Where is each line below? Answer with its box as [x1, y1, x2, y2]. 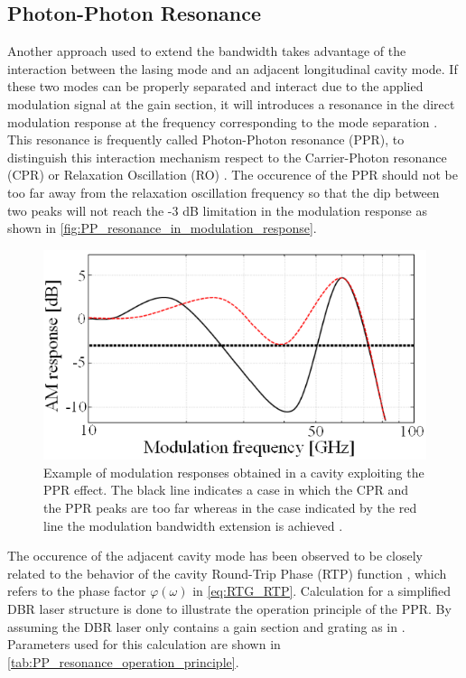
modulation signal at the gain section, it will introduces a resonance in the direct [7, 94, 455, 113]
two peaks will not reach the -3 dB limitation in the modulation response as [7, 200, 427, 219]
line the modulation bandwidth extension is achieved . [43, 515, 343, 534]
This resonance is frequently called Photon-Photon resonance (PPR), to [7, 130, 405, 149]
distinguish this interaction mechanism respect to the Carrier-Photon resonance [7, 147, 447, 166]
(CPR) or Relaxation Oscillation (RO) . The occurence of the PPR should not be [7, 165, 458, 184]
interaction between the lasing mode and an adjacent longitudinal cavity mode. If [7, 59, 458, 78]
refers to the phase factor [7, 581, 146, 600]
